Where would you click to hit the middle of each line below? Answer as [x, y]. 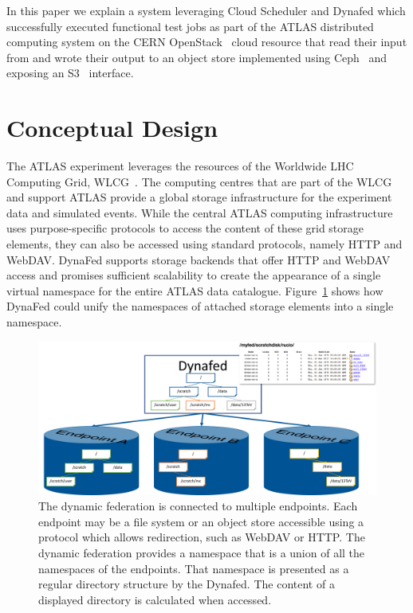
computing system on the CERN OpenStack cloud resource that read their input [207, 42]
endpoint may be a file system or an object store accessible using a [201, 521]
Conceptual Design [112, 128]
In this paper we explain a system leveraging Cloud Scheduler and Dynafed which [206, 10]
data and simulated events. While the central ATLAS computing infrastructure [200, 212]
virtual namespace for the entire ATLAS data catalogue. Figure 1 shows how [195, 290]
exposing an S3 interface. [70, 73]
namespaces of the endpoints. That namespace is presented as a [194, 568]
